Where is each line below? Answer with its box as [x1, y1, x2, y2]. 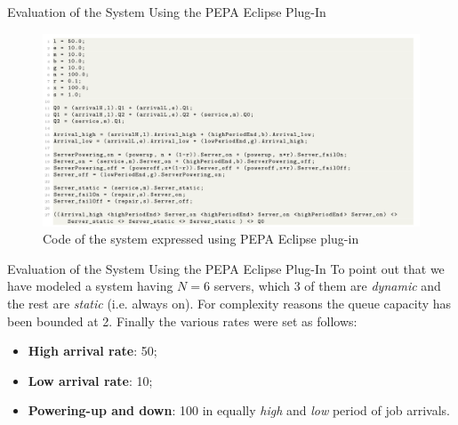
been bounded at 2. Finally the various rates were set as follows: [7, 311, 358, 330]
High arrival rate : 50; [28, 341, 157, 360]
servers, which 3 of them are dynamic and [213, 277, 441, 295]
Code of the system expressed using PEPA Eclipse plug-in [43, 229, 359, 248]
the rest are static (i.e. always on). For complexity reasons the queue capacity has [7, 293, 452, 312]
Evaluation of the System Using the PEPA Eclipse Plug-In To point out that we [7, 259, 445, 277]
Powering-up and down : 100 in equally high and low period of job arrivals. [28, 401, 450, 420]
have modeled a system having [7, 277, 173, 295]
